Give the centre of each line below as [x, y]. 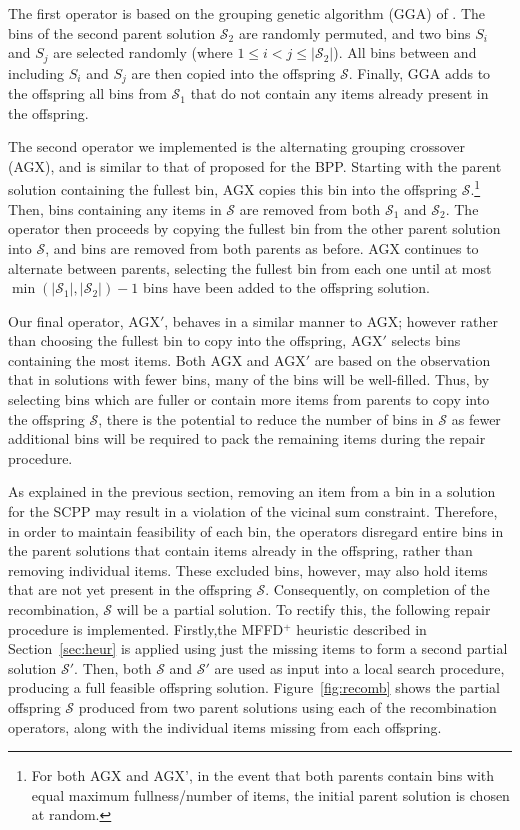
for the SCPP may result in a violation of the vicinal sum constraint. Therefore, [253, 511]
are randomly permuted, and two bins [354, 32]
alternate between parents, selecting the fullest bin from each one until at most [250, 267]
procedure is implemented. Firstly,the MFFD [146, 628]
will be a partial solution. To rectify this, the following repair [303, 609]
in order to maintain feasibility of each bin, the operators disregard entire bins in [256, 530]
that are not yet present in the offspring [130, 589]
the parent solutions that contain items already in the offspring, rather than [240, 550]
